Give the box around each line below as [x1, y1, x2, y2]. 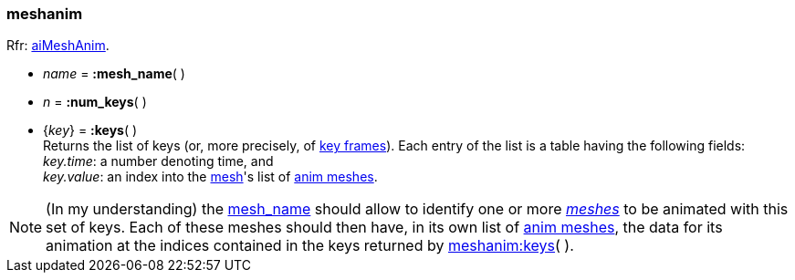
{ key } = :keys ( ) [43, 122, 138, 139]
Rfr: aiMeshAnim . [6, 37, 110, 54]
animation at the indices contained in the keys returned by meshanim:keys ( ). [46, 236, 574, 255]
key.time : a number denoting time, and [43, 153, 274, 170]
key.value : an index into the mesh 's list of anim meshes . [43, 169, 378, 185]
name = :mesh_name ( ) [43, 66, 185, 82]
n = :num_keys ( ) [43, 94, 147, 110]
